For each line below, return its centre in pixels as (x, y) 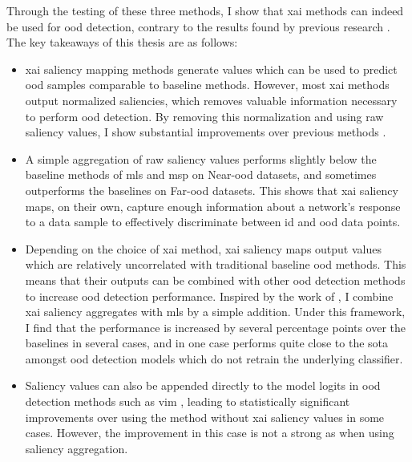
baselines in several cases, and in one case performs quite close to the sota (207, 343)
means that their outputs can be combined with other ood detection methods (215, 280)
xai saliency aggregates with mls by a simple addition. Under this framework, (215, 312)
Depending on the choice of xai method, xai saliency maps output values (203, 248)
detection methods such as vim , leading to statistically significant (188, 401)
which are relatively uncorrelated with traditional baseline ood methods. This (216, 264)
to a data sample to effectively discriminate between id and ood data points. (213, 222)
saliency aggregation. (77, 448)
